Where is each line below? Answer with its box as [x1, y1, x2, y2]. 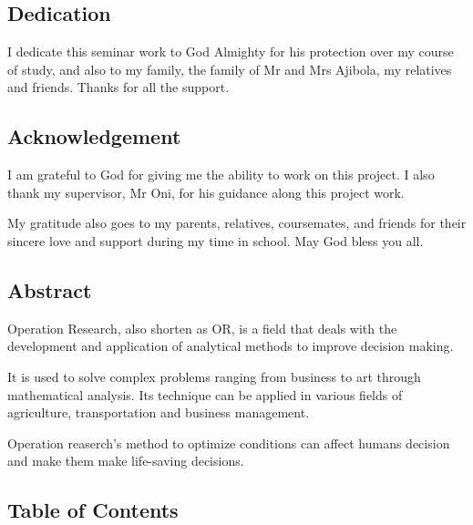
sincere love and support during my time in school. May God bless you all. [7, 231, 424, 250]
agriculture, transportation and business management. [7, 403, 310, 422]
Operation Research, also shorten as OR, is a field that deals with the [7, 318, 397, 337]
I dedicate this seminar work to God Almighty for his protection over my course [7, 42, 454, 61]
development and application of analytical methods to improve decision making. [7, 336, 454, 355]
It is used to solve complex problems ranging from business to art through [7, 366, 421, 386]
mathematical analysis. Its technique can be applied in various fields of [7, 385, 403, 404]
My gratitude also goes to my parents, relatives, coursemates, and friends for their [7, 213, 467, 232]
